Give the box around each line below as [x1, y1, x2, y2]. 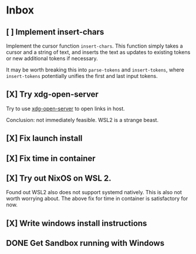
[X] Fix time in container [6, 153, 96, 163]
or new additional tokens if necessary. [6, 55, 98, 62]
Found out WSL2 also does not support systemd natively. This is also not [6, 189, 182, 196]
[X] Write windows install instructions [6, 218, 147, 228]
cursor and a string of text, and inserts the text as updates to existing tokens [6, 49, 191, 56]
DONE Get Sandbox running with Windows [6, 238, 165, 248]
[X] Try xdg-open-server [6, 89, 99, 100]
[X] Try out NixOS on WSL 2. [6, 173, 111, 183]
